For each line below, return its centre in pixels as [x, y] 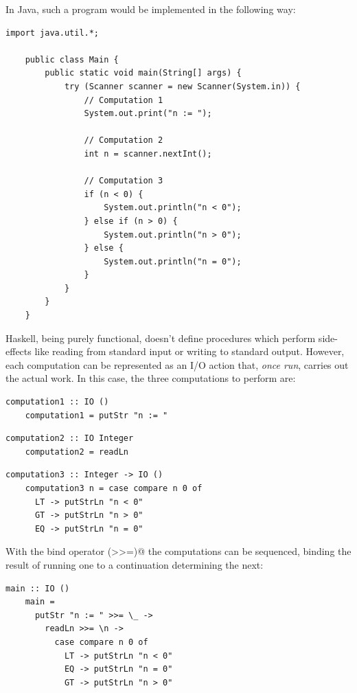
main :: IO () [38, 588]
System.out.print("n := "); [148, 114]
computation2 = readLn [77, 452]
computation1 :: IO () [57, 402]
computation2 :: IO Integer [70, 439]
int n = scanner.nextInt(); [148, 154]
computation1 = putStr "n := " [96, 415]
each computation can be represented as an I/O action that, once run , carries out [177, 364]
